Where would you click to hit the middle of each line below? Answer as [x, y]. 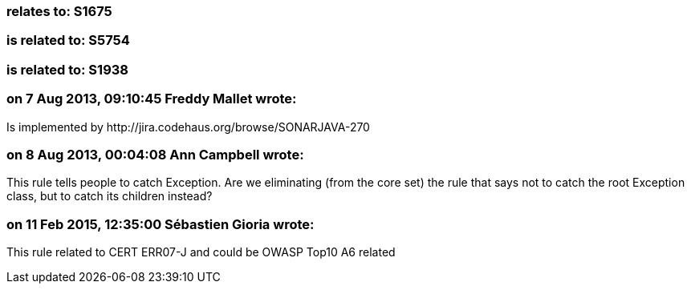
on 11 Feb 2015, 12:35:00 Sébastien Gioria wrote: [161, 224]
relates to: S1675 [59, 11]
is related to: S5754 [68, 40]
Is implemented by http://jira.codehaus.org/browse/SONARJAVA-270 [188, 127]
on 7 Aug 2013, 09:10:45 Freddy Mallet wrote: [152, 99]
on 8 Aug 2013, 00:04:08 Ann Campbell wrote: [155, 154]
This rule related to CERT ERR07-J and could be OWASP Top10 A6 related [201, 252]
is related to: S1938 [67, 69]
